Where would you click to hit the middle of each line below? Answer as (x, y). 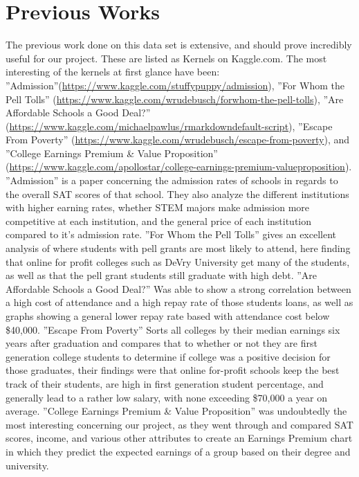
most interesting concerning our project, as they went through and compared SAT (179, 424)
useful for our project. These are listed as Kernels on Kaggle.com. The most (166, 58)
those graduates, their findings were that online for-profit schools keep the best (173, 370)
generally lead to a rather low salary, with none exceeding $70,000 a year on (166, 397)
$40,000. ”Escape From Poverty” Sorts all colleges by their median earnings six (173, 329)
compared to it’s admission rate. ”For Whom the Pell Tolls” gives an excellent (171, 234)
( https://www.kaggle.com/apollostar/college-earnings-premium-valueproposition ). (179, 166)
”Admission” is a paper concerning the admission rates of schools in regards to (172, 180)
